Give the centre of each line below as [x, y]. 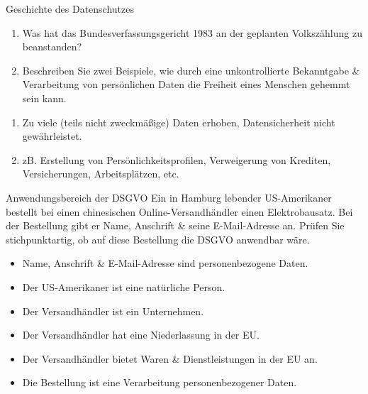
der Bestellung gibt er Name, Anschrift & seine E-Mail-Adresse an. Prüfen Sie [175, 225]
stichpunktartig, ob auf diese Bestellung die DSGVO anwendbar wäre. [158, 239]
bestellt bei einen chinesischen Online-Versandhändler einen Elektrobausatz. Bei [179, 211]
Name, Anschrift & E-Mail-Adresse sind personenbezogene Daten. [165, 263]
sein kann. [44, 98]
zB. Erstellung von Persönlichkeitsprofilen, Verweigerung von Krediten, [177, 159]
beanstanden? [52, 46]
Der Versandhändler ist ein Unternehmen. [113, 311]
